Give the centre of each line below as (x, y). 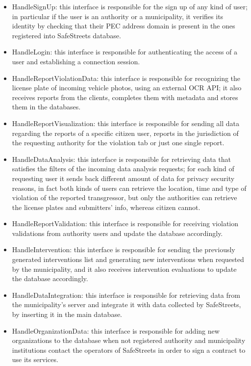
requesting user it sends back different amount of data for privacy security (123, 178)
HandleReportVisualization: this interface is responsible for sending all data (126, 123)
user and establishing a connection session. (76, 61)
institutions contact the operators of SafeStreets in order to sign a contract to (129, 350)
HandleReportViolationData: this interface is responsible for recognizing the (126, 78)
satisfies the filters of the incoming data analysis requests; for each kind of (123, 169)
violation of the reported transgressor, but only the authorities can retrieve (125, 197)
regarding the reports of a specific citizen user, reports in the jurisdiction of (125, 133)
